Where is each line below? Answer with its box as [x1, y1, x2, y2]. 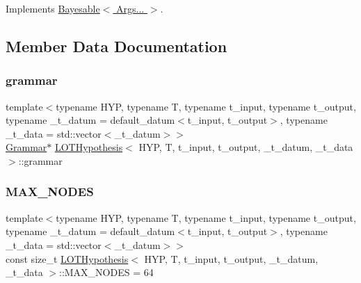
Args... [115, 1, 145, 15]
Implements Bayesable [6, 1, 100, 15]
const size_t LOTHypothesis [6, 251, 129, 266]
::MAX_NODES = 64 [59, 265, 154, 280]
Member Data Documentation [6, 35, 227, 56]
